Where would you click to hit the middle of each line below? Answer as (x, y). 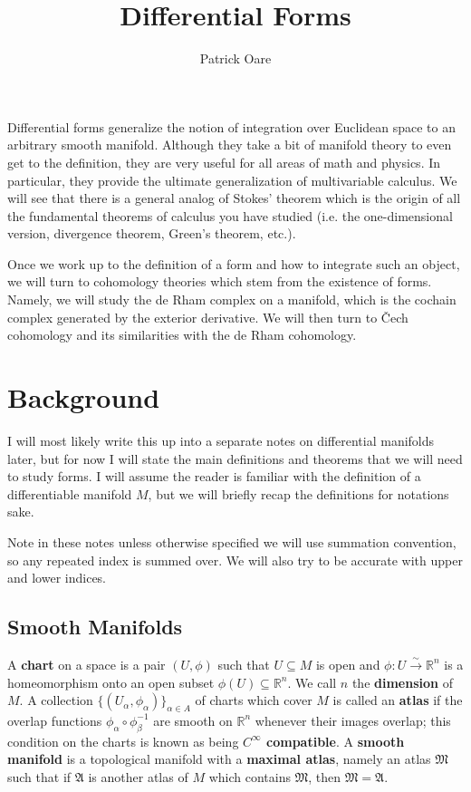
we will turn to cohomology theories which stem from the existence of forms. (220, 281)
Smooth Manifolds (95, 627)
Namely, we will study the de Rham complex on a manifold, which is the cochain (232, 299)
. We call (312, 682)
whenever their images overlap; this (353, 720)
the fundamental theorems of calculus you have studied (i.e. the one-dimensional (230, 215)
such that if (39, 776)
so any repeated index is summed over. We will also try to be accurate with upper (235, 560)
